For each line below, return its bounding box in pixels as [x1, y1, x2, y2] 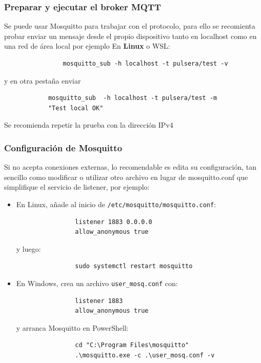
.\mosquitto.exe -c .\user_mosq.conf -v [75, 352, 215, 359]
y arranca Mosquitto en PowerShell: [16, 322, 129, 333]
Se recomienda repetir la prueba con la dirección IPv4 [4, 119, 173, 130]
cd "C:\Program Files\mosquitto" [75, 341, 189, 349]
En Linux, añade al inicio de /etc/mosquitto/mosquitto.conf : [16, 198, 216, 209]
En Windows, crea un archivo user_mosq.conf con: [16, 278, 178, 288]
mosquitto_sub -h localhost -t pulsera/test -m [48, 94, 217, 102]
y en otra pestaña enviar [4, 75, 81, 86]
